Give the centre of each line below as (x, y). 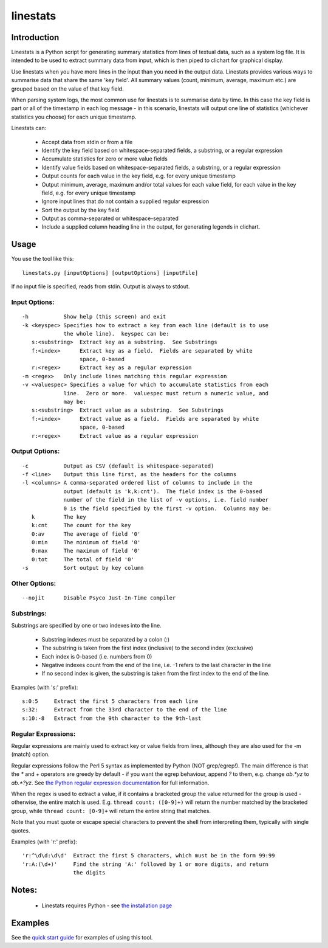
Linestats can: (29, 128)
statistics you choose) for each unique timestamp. (74, 117)
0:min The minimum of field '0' (86, 542)
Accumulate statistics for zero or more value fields (105, 159)
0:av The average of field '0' (86, 534)
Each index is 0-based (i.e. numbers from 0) (97, 656)
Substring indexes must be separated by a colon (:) (106, 639)
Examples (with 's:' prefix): (45, 687)
